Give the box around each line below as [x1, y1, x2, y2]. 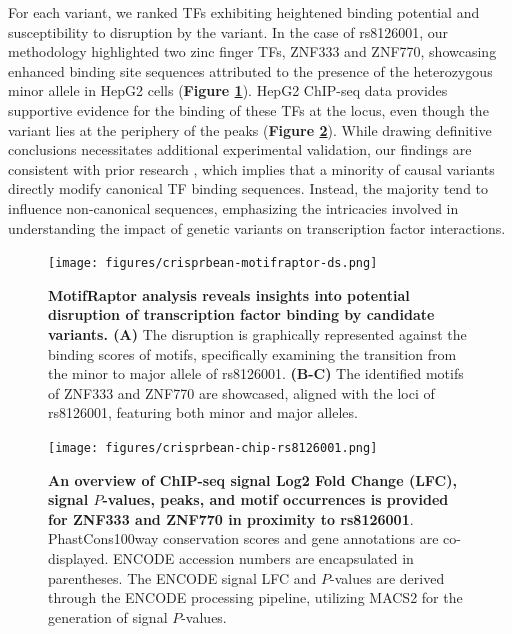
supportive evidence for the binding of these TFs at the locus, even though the [8, 99, 489, 120]
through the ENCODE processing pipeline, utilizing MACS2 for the [48, 587, 463, 608]
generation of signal [48, 606, 168, 627]
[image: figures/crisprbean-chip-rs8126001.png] [48, 440, 378, 455]
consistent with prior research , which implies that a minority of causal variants [8, 158, 495, 179]
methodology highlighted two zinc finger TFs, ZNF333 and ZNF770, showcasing [8, 41, 497, 62]
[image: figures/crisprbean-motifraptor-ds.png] [48, 256, 378, 271]
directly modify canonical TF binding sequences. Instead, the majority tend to [8, 178, 489, 199]
